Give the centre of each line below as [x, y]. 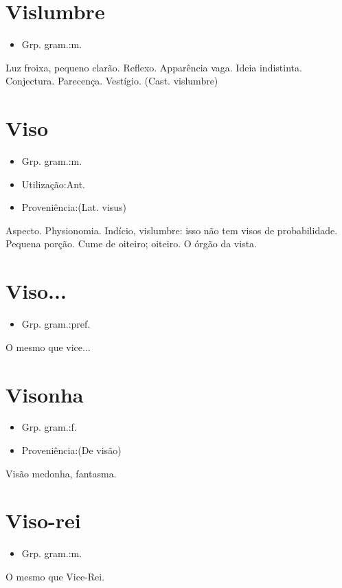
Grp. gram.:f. [49, 427]
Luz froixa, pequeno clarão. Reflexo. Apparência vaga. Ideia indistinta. [154, 67]
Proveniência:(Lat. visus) [74, 207]
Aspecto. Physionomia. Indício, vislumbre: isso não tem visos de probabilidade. [172, 230]
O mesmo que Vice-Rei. [55, 576]
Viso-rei [43, 520]
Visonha [45, 394]
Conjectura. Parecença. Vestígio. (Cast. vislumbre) [112, 81]
